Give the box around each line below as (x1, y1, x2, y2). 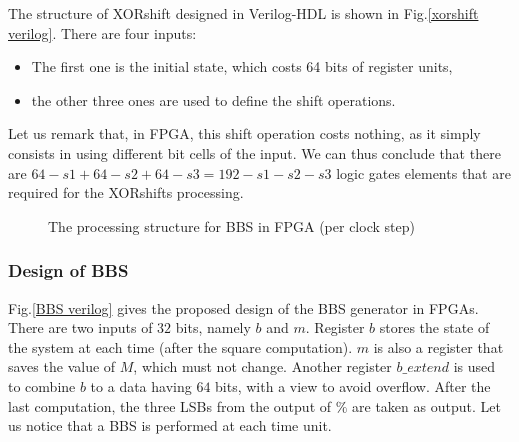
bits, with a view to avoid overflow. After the (215, 375, 491, 396)
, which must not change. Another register (133, 356, 392, 377)
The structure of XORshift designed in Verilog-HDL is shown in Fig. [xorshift (8, 3, 479, 23)
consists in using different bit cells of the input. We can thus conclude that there (8, 142, 501, 163)
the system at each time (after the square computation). (8, 336, 353, 357)
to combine (8, 375, 76, 396)
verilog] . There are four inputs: (8, 22, 197, 43)
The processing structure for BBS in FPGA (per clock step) (48, 215, 415, 236)
